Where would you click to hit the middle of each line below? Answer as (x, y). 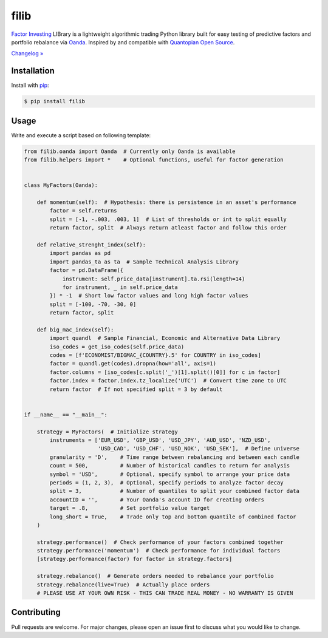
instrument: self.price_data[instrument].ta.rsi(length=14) (154, 279)
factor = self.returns (84, 211)
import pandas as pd (80, 253)
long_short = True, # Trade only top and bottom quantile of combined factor (173, 517)
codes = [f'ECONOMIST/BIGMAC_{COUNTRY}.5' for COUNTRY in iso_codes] (155, 355)
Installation (33, 71)
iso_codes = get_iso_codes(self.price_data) (117, 347)
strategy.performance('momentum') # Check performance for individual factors (159, 551)
